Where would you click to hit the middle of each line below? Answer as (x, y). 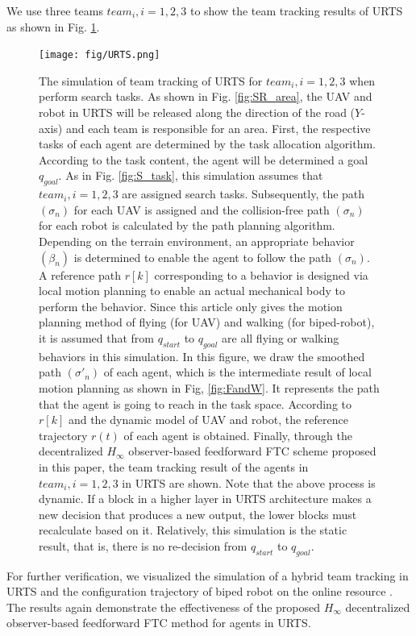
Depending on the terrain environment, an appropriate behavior (197, 241)
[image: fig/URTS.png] (100, 55)
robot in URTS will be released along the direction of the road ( (197, 112)
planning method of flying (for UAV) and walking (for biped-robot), (207, 322)
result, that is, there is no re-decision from (143, 545)
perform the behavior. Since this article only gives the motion (191, 306)
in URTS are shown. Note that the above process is (249, 482)
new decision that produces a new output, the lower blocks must (198, 514)
